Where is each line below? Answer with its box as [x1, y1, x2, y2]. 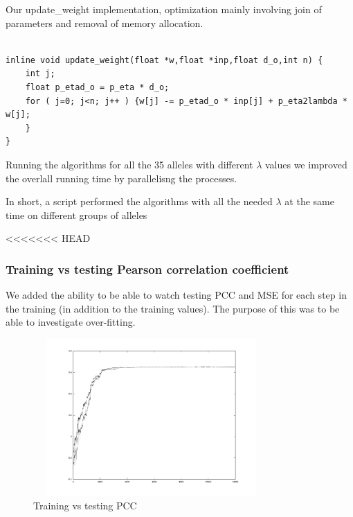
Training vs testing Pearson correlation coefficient [6, 260, 289, 277]
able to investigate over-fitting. [6, 315, 136, 329]
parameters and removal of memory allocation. [6, 15, 203, 30]
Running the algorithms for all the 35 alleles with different [6, 157, 253, 171]
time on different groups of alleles [6, 207, 147, 222]
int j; [25, 69, 55, 79]
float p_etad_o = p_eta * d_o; [25, 82, 170, 92]
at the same [284, 194, 334, 209]
